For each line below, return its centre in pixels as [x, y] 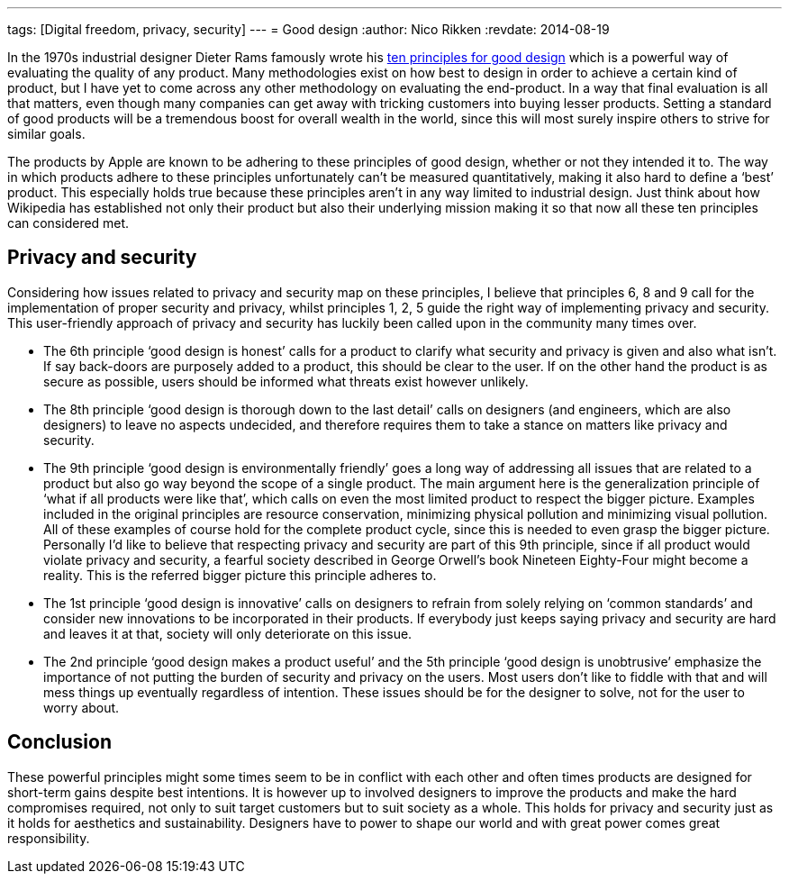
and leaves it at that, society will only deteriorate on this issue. [228, 633]
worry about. [82, 707]
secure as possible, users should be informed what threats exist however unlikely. [286, 381]
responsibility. [49, 838]
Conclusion [60, 742]
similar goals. [46, 134]
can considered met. [68, 223]
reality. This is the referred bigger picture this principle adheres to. [240, 575]
